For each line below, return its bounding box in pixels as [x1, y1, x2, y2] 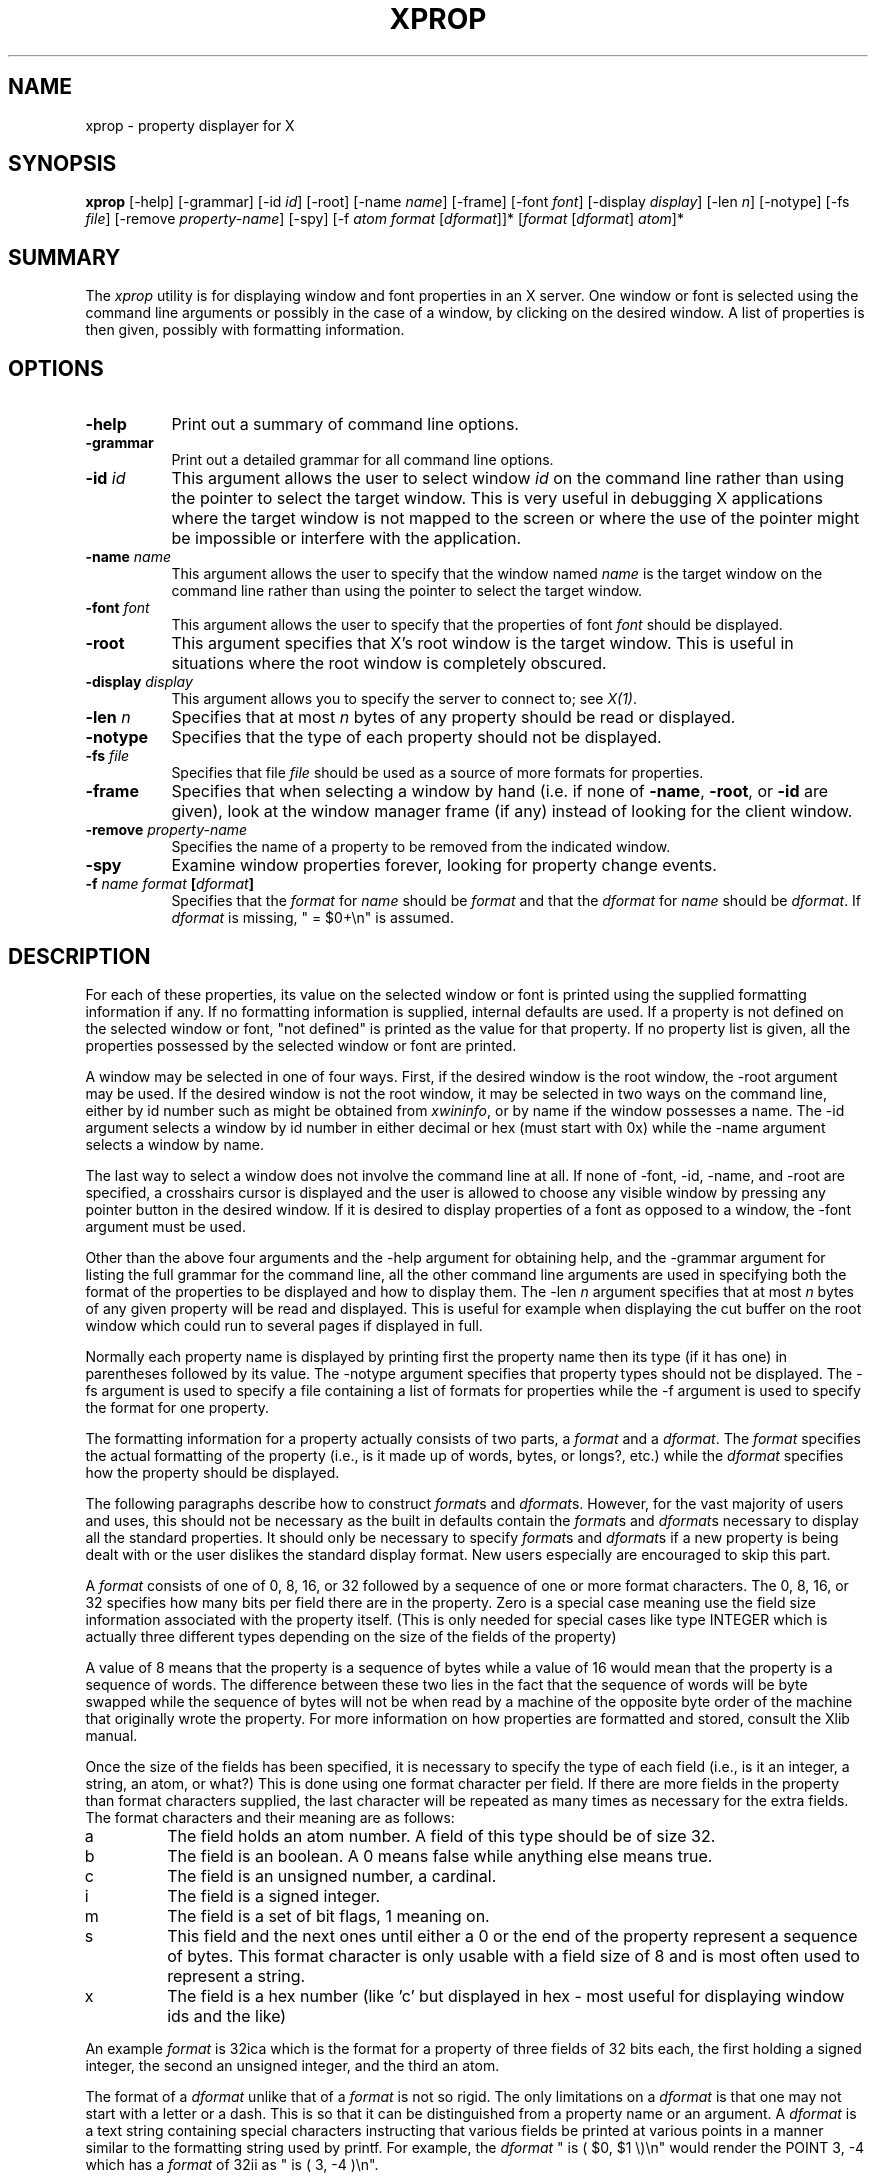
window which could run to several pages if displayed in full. [85, 1316, 483, 1334]
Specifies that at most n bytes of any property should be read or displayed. [171, 707, 736, 728]
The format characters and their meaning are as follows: [85, 1808, 455, 1826]
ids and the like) [167, 2005, 287, 2026]
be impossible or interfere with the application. [171, 528, 522, 549]
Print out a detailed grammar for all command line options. [171, 451, 554, 469]
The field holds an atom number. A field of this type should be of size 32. [167, 1825, 716, 1846]
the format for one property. [85, 1398, 270, 1416]
